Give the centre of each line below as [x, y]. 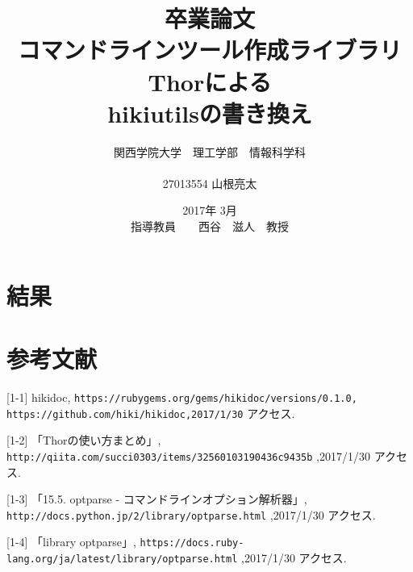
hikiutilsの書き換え [210, 113]
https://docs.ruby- [192, 543]
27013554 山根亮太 [210, 183]
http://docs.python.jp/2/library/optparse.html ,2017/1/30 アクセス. [191, 514]
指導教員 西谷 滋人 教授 [210, 226]
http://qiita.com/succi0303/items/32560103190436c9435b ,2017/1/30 [188, 455]
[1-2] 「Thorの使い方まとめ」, [84, 440]
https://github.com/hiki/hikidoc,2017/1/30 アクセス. [151, 413]
